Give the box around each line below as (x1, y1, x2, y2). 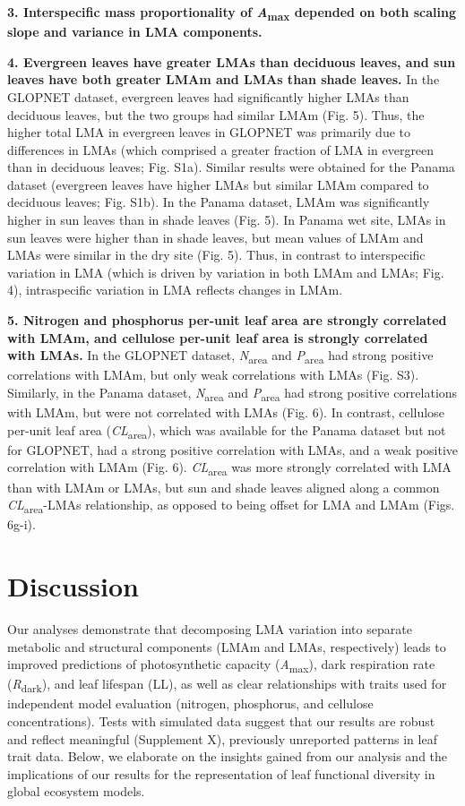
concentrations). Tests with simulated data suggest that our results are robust (7, 711, 435, 730)
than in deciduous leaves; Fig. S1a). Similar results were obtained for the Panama (7, 158, 455, 176)
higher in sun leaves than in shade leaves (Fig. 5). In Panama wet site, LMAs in (7, 210, 446, 229)
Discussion (7, 568, 139, 604)
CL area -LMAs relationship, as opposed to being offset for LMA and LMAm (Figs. (7, 495, 455, 516)
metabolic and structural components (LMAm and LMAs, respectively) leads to (7, 637, 446, 656)
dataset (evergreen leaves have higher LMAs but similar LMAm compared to (7, 175, 429, 193)
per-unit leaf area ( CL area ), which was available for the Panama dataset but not (7, 420, 446, 442)
